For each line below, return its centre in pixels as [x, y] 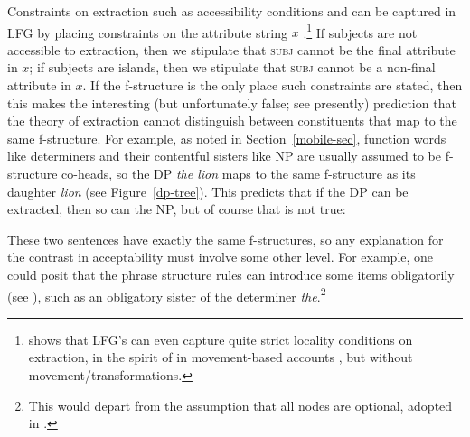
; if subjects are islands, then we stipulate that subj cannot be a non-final [232, 67]
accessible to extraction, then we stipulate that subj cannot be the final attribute [231, 49]
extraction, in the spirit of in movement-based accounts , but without [221, 357]
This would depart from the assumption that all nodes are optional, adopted [240, 405]
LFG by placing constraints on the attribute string [148, 32]
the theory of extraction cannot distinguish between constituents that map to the [232, 121]
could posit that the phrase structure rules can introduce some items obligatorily [231, 274]
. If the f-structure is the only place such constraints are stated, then [273, 85]
